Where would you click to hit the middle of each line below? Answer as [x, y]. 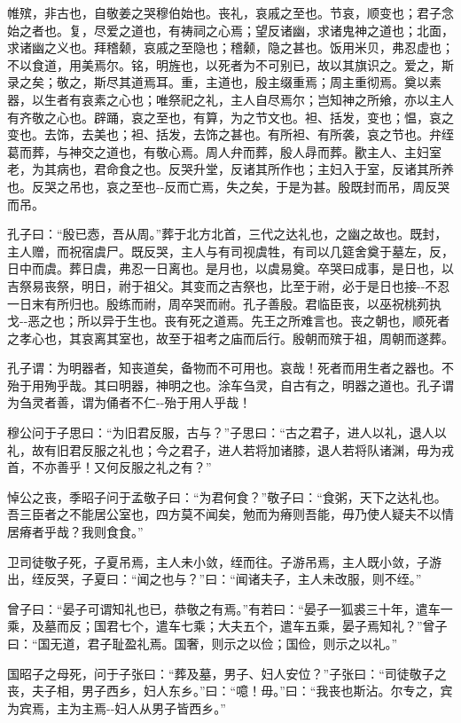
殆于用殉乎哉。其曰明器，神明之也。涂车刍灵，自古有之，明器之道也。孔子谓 [230, 385]
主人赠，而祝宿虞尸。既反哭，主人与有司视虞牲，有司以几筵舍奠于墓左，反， [230, 251]
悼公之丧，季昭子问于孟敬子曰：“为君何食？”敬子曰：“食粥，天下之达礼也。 [227, 496]
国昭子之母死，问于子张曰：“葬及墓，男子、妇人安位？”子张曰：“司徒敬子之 [227, 673]
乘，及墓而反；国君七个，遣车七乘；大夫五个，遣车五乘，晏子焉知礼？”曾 [221, 626]
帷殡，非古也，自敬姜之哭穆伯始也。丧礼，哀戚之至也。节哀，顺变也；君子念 [230, 12]
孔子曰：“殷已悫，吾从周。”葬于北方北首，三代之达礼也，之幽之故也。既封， [227, 234]
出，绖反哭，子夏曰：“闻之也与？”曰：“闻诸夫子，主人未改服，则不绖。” [215, 579]
